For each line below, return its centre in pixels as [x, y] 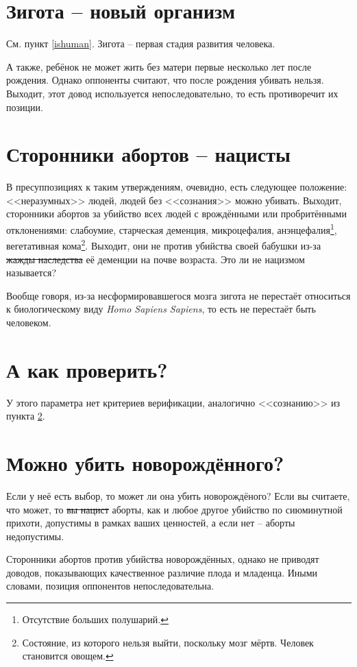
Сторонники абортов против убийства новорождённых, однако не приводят [163, 559]
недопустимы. [35, 536]
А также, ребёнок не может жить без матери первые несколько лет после [159, 66]
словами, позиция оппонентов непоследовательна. [110, 586]
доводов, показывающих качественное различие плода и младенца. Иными [162, 572]
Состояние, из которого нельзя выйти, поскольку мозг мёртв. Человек [168, 642]
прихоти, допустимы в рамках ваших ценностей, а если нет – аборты [151, 523]
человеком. [29, 322]
